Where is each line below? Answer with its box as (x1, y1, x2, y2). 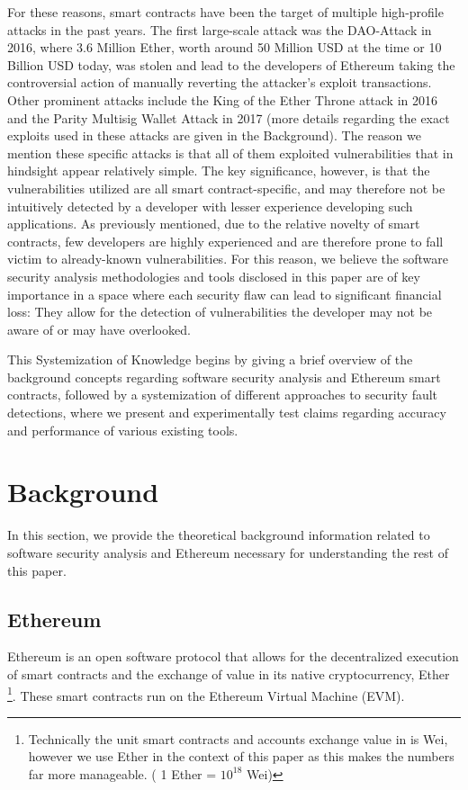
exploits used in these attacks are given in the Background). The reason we (7, 126, 421, 145)
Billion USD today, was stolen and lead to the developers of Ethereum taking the (7, 55, 455, 74)
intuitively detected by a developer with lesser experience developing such (7, 196, 413, 215)
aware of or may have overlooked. (7, 319, 191, 338)
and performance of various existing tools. (7, 420, 238, 439)
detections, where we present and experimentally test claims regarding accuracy (7, 403, 446, 422)
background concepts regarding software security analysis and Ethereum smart (7, 367, 441, 386)
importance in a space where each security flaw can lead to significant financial (7, 284, 442, 303)
